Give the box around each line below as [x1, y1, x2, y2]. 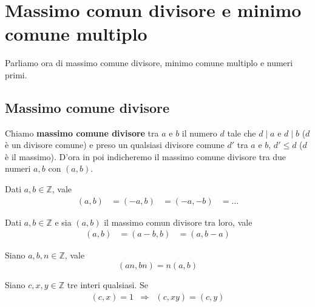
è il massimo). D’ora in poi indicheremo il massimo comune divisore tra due [5, 150, 286, 163]
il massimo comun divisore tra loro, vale [104, 215, 252, 228]
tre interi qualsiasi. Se [67, 278, 148, 291]
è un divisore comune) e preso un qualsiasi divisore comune [5, 138, 225, 151]
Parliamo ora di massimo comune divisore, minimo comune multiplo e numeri [5, 56, 293, 69]
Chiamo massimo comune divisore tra [5, 126, 159, 139]
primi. [5, 68, 27, 81]
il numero [181, 126, 217, 139]
